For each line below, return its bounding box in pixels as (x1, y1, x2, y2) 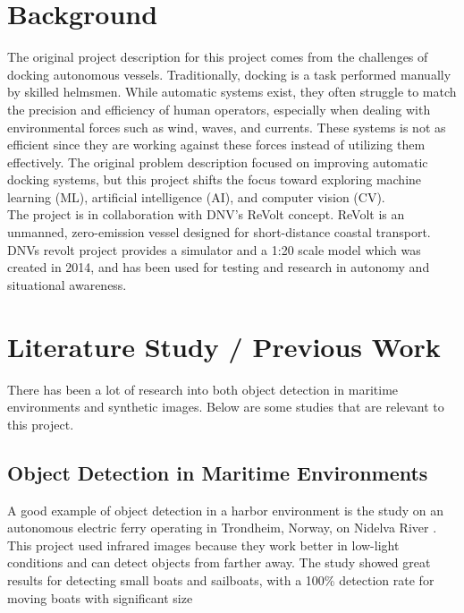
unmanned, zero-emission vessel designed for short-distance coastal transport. (7, 223, 431, 242)
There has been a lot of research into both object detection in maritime (7, 379, 399, 398)
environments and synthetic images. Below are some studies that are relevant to (7, 397, 444, 416)
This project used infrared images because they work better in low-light (7, 535, 400, 554)
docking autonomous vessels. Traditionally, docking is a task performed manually (7, 64, 451, 83)
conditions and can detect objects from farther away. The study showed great (7, 553, 431, 572)
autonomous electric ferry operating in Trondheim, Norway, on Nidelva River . (7, 518, 437, 537)
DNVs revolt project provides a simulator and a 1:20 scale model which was (7, 240, 421, 259)
